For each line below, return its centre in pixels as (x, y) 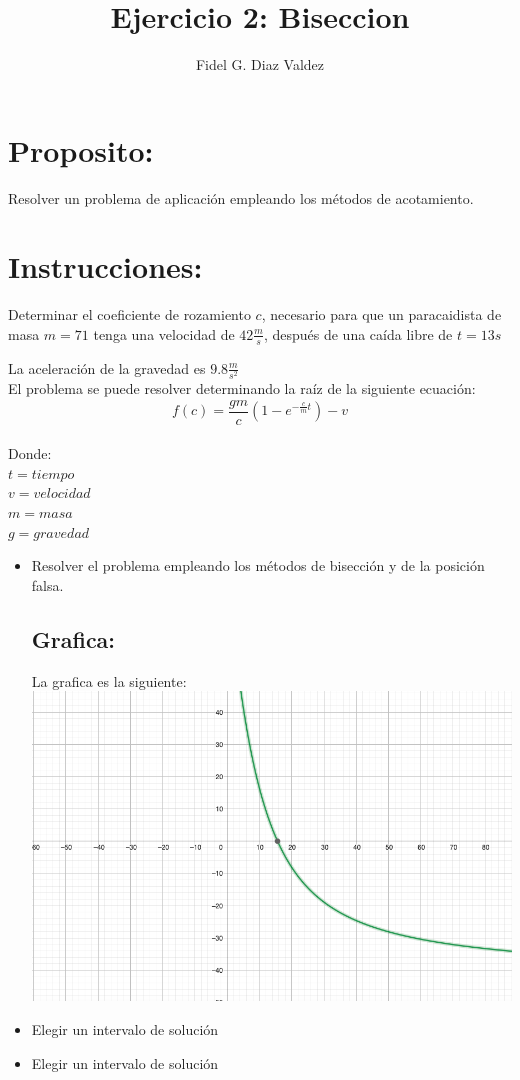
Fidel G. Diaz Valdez (260, 64)
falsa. (47, 584)
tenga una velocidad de (164, 333)
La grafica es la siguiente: (109, 680)
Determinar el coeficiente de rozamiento (129, 314)
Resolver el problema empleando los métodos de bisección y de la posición (258, 565)
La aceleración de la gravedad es (107, 367)
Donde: (30, 453)
